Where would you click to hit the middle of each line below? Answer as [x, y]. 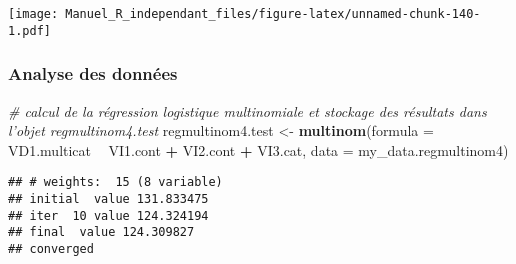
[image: [33, 14]
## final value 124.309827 [101, 232]
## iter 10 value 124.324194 [108, 215]
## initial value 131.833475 [108, 198]
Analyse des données [93, 73]
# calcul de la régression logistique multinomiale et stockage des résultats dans [247, 110]
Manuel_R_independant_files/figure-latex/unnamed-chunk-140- [273, 14]
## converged [51, 248]
